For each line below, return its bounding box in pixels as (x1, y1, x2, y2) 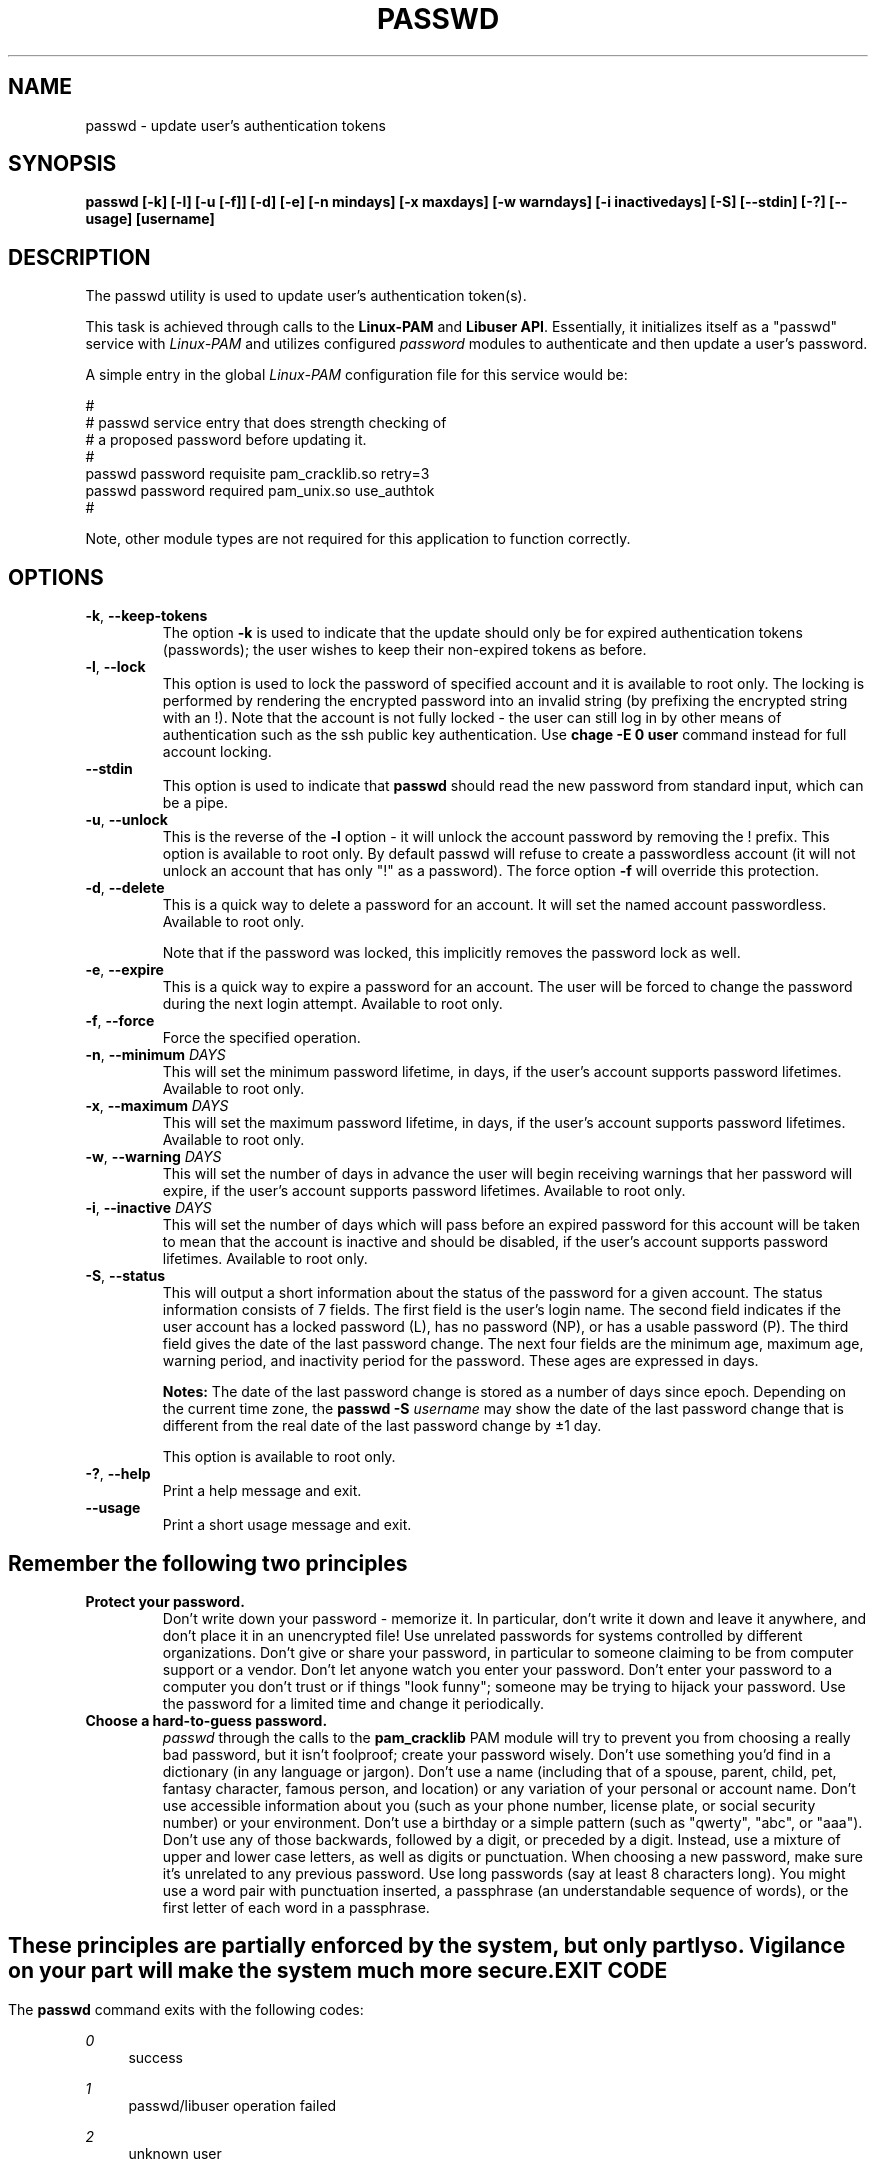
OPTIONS (8, 564, 104, 590)
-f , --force (85, 1012, 155, 1030)
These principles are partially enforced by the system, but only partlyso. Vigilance (8, 1933, 846, 1959)
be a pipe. (162, 794, 228, 812)
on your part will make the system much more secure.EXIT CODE (8, 1958, 668, 1984)
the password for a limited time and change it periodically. (162, 1694, 544, 1712)
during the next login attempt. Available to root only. (162, 995, 503, 1013)
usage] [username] (85, 210, 215, 228)
